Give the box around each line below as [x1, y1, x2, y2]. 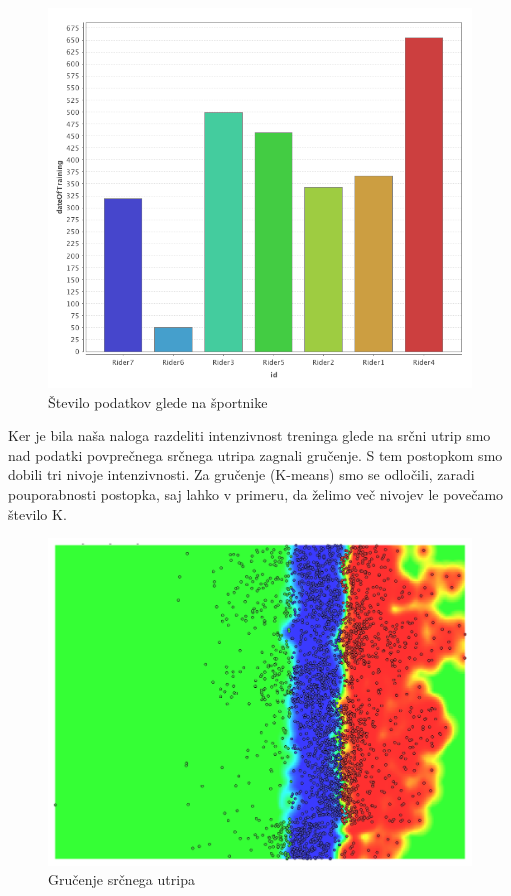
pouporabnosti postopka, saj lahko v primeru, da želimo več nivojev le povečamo [8, 483, 504, 504]
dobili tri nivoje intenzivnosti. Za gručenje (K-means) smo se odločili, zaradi [8, 464, 475, 485]
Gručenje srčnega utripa [48, 869, 195, 890]
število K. [8, 503, 67, 524]
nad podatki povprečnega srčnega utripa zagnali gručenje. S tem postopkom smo [8, 444, 503, 465]
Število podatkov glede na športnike [48, 391, 268, 412]
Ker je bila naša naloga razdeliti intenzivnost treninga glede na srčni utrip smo [8, 425, 491, 446]
